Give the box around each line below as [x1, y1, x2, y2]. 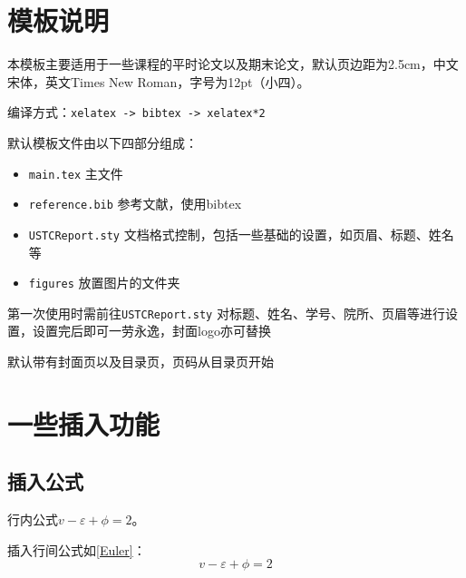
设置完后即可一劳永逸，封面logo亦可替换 [32, 321, 271, 340]
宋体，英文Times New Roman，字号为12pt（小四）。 [7, 72, 310, 91]
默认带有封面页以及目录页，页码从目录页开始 [7, 352, 274, 371]
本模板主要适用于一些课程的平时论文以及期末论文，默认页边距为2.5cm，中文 [7, 54, 459, 73]
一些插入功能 [7, 405, 160, 442]
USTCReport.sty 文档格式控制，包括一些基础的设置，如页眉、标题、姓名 [28, 224, 454, 243]
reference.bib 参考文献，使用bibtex [28, 194, 242, 213]
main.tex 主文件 [28, 163, 123, 182]
